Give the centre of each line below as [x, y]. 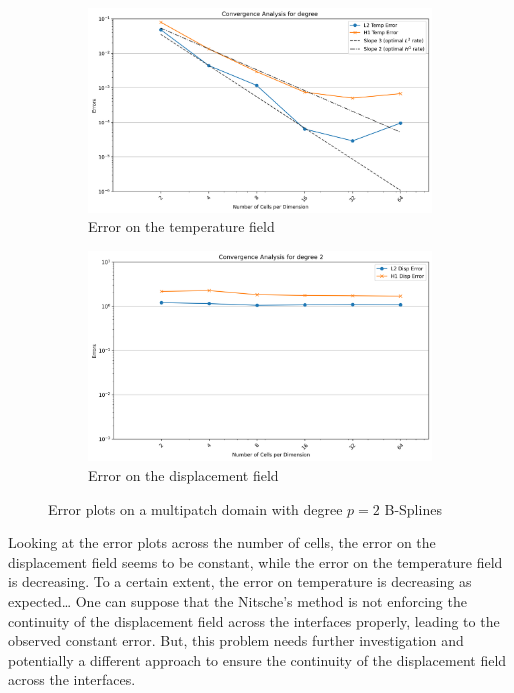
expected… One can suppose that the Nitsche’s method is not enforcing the [237, 600]
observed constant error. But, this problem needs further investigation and [236, 640]
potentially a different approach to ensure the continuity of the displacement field [257, 659]
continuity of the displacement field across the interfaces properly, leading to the [254, 620]
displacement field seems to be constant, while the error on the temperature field [255, 561]
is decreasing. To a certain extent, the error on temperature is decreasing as [240, 581]
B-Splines [413, 508]
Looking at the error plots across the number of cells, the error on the [222, 542]
